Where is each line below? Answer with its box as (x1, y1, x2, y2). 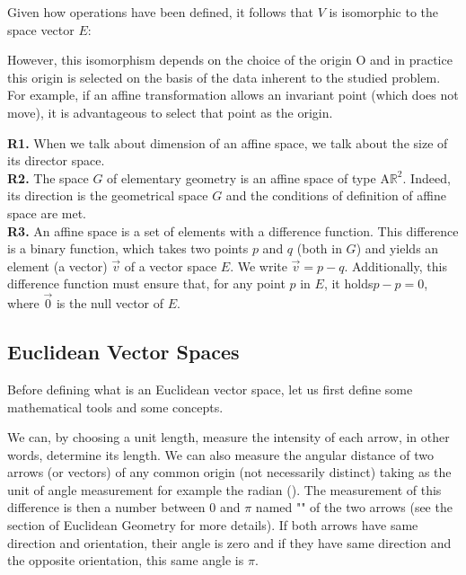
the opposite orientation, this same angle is (7, 551, 244, 570)
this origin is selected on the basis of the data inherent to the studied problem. (7, 67, 441, 86)
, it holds (323, 274, 374, 293)
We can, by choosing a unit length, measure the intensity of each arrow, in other (7, 428, 450, 447)
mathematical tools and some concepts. (7, 397, 224, 416)
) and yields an (356, 239, 439, 258)
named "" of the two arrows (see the (255, 498, 453, 517)
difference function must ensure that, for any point (7, 274, 286, 293)
